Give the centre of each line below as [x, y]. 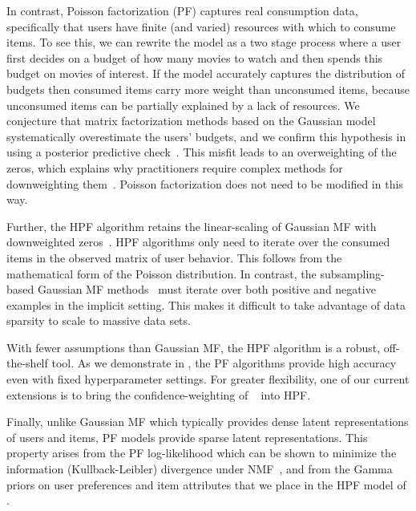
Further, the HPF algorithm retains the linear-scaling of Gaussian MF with [192, 226]
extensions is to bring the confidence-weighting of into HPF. [159, 394]
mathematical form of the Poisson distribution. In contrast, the [162, 273]
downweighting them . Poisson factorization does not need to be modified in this [205, 183]
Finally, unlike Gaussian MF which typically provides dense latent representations [208, 422]
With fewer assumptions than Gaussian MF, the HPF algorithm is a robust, [194, 347]
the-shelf [27, 363]
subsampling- [352, 273]
